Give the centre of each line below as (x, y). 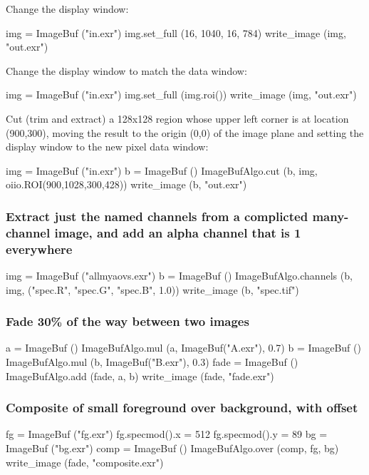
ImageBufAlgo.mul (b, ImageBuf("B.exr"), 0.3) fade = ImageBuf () (152, 362)
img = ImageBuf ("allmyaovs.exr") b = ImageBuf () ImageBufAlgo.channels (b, (179, 275)
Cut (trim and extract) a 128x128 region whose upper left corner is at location (177, 118)
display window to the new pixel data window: (107, 147)
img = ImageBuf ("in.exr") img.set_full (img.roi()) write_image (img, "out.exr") (181, 95)
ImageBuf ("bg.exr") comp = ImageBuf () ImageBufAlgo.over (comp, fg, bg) (172, 448)
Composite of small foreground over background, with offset (182, 408)
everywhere (39, 249)
